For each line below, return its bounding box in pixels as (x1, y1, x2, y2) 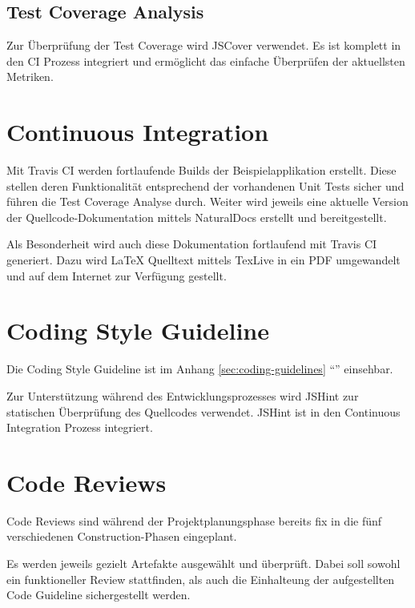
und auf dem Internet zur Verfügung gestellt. (6, 267, 227, 284)
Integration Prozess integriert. (6, 419, 153, 436)
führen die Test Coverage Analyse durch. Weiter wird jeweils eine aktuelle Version (6, 193, 409, 210)
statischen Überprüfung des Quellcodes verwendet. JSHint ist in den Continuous (6, 403, 401, 420)
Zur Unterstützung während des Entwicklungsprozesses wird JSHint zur (6, 387, 359, 404)
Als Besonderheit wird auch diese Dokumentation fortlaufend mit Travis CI (6, 236, 377, 252)
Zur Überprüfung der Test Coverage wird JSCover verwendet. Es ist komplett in (6, 37, 401, 54)
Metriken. (6, 68, 54, 85)
